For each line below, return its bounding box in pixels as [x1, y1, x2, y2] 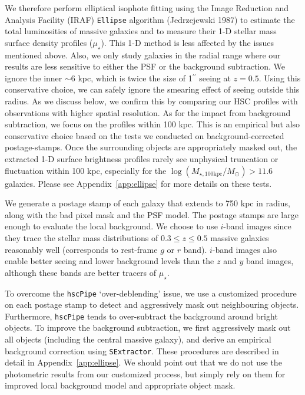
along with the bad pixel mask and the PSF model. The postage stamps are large [5, 208, 299, 220]
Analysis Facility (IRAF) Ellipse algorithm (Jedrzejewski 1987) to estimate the [5, 13, 295, 25]
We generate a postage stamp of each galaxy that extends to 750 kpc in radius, [5, 197, 290, 209]
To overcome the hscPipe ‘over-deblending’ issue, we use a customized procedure [5, 287, 297, 299]
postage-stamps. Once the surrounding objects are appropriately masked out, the [5, 141, 297, 153]
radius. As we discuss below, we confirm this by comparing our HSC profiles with [5, 95, 298, 107]
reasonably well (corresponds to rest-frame [5, 243, 158, 255]
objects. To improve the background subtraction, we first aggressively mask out [5, 321, 291, 334]
